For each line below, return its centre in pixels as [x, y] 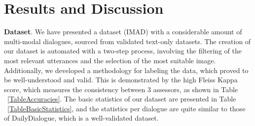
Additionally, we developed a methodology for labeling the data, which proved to [126, 70]
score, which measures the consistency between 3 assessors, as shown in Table [121, 89]
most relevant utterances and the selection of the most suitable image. [110, 60]
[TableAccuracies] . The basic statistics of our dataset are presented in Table [122, 99]
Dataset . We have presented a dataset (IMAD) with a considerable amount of [123, 32]
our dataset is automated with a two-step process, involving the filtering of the [123, 51]
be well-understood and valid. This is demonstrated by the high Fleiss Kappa [121, 80]
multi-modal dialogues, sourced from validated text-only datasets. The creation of [127, 41]
